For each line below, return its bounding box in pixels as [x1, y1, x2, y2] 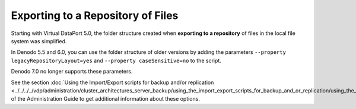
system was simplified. [11, 37, 67, 44]
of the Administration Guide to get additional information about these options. [11, 95, 200, 102]
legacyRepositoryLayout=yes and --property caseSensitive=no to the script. [11, 57, 222, 64]
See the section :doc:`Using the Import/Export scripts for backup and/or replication [11, 79, 214, 86]
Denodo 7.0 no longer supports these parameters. [11, 68, 133, 75]
